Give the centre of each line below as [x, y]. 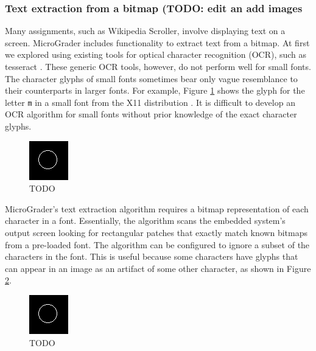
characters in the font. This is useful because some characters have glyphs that [152, 256]
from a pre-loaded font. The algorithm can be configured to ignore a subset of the [157, 244]
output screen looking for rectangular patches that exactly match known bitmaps [156, 232]
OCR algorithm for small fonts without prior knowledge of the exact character [151, 114]
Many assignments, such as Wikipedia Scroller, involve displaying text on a [145, 31]
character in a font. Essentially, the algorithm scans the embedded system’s [145, 221]
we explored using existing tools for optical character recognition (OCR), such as [156, 54]
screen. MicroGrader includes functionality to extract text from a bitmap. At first [157, 42]
